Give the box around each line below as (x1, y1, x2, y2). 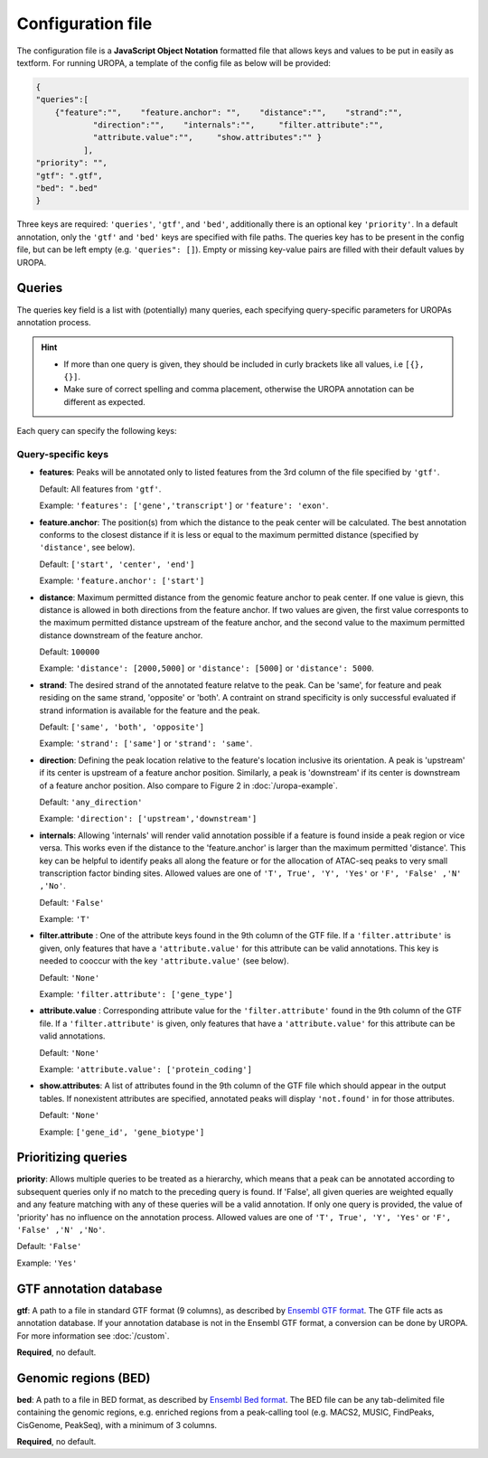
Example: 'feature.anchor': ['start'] (39, 575, 205, 587)
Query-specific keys (16, 448, 108, 460)
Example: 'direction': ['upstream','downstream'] (39, 814, 258, 824)
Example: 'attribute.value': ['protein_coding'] (39, 1064, 253, 1075)
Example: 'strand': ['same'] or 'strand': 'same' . (39, 738, 253, 749)
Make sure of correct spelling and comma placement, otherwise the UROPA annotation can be (63, 384, 415, 395)
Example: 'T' (39, 914, 90, 925)
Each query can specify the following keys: (16, 426, 177, 437)
